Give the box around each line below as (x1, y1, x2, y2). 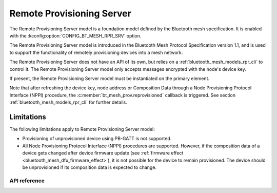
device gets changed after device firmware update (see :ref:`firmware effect (22, 150, 184, 156)
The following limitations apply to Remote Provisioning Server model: (9, 126, 155, 132)
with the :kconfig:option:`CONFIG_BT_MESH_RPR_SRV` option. (9, 32, 142, 38)
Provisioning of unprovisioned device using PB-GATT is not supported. (22, 136, 172, 142)
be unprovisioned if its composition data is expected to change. (22, 164, 156, 170)
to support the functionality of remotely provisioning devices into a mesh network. (9, 49, 183, 55)
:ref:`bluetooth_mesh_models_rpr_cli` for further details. (9, 99, 128, 105)
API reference (9, 177, 45, 184)
